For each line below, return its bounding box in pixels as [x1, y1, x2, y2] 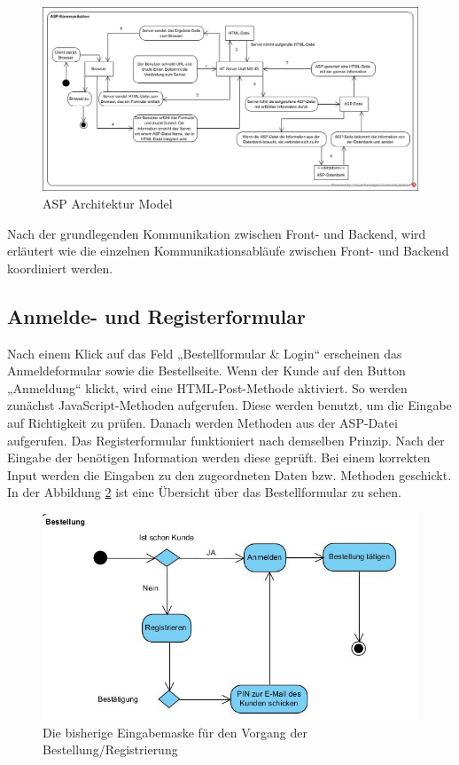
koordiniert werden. [7, 258, 113, 277]
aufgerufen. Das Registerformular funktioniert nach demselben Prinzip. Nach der [7, 430, 445, 449]
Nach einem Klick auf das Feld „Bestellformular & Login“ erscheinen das [7, 343, 402, 362]
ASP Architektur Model [43, 194, 173, 213]
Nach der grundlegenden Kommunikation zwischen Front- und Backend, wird [7, 224, 426, 242]
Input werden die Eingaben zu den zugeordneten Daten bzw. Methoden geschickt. [7, 465, 452, 484]
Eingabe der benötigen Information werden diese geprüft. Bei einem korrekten [7, 448, 431, 467]
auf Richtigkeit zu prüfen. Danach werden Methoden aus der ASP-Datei [7, 413, 398, 431]
